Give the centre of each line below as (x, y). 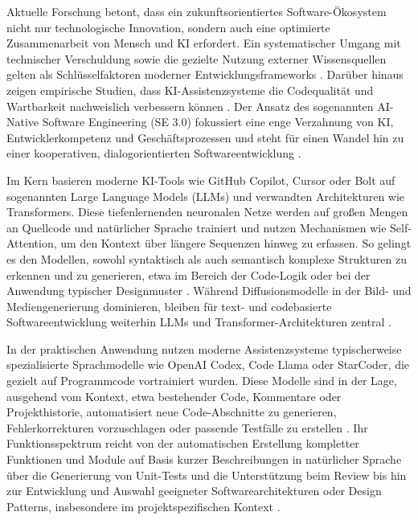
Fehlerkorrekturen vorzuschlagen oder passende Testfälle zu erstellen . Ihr (187, 427)
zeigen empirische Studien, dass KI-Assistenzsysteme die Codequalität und (190, 90)
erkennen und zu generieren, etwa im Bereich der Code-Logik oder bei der (189, 274)
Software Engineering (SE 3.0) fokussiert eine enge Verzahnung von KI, (218, 122)
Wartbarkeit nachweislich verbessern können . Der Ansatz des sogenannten (190, 106)
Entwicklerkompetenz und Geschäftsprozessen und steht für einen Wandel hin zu (205, 137)
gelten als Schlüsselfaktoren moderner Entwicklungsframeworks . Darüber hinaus (205, 74)
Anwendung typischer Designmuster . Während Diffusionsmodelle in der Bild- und (209, 291)
